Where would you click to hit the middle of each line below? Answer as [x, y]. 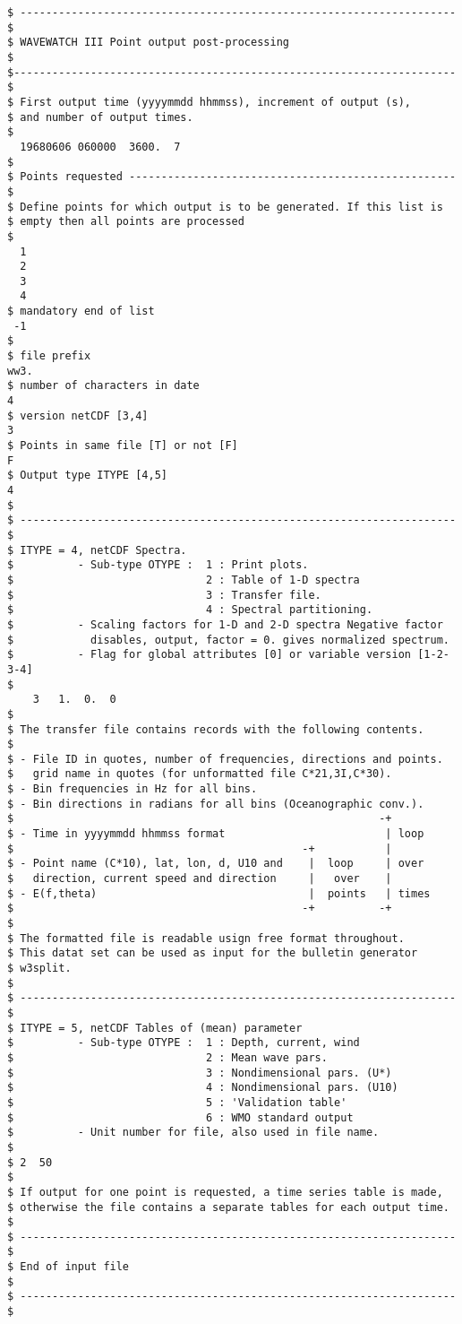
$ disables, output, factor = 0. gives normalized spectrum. [228, 640]
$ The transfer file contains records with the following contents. [216, 729]
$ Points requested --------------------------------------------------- [232, 177]
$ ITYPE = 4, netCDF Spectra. [97, 550]
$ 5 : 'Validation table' [177, 1102]
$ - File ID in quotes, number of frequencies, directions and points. [225, 759]
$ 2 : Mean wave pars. [167, 1057]
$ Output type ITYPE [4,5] [87, 476]
